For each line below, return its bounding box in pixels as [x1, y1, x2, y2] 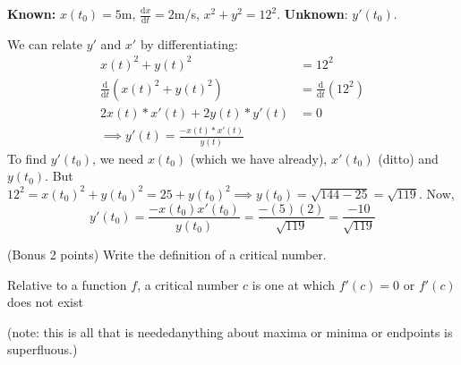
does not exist [7, 293, 83, 311]
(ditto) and [378, 149, 439, 167]
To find [7, 149, 47, 167]
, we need [92, 149, 144, 167]
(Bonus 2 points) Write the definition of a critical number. [7, 244, 327, 263]
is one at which [252, 275, 336, 293]
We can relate [7, 34, 83, 53]
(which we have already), [190, 149, 328, 167]
